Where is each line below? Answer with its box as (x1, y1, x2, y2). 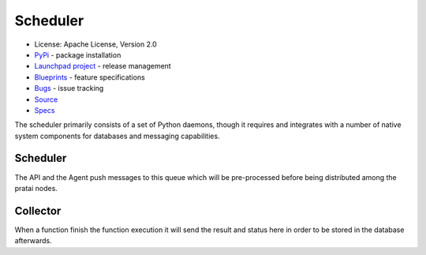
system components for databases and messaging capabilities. (14, 131, 220, 141)
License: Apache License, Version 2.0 (34, 39, 157, 49)
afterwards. (14, 236, 52, 246)
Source (34, 95, 58, 104)
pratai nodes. (14, 183, 58, 193)
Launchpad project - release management (34, 62, 171, 71)
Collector (14, 204, 62, 217)
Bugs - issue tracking (34, 84, 104, 93)
